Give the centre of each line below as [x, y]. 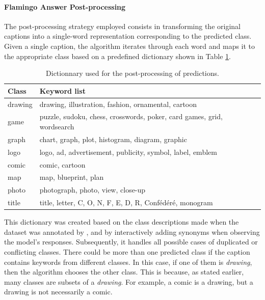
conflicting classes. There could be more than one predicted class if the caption [127, 251]
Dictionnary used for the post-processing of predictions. [132, 73]
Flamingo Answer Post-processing [65, 6]
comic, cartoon [62, 164]
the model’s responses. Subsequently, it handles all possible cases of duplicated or [131, 242]
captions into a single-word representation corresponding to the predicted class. [128, 36]
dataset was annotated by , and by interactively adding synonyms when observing [132, 231]
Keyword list [62, 90]
